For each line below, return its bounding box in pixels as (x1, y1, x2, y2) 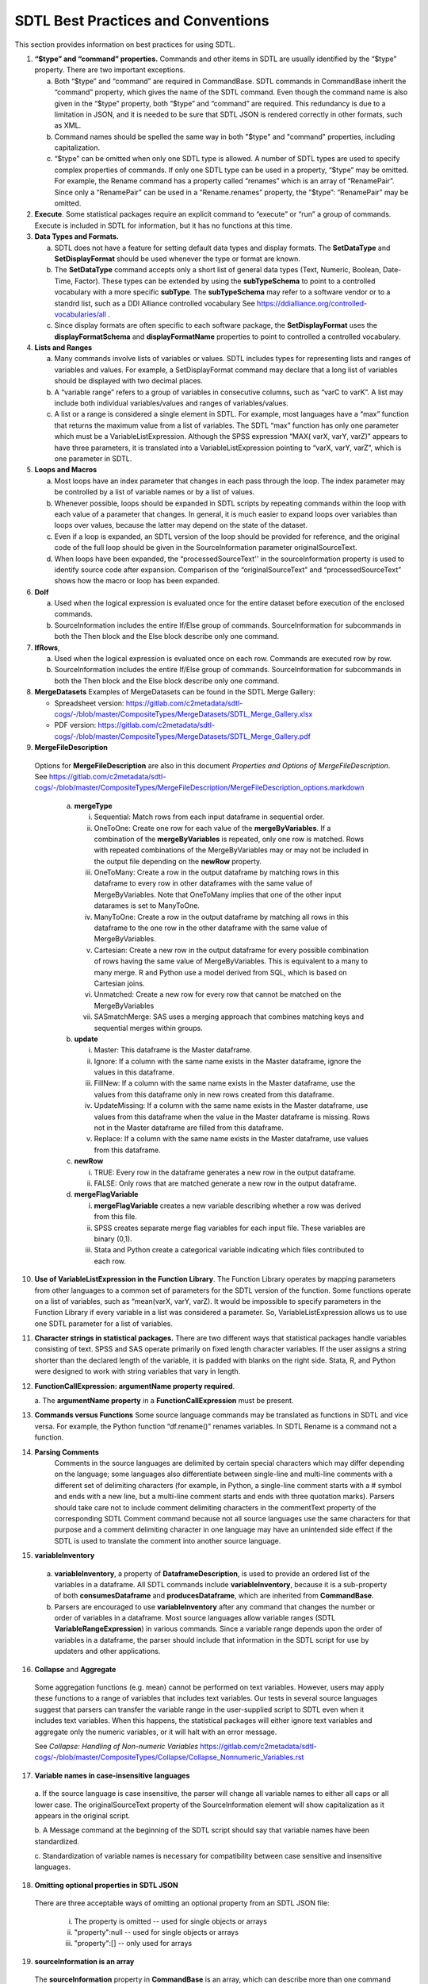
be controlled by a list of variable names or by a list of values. (54, 487, 255, 497)
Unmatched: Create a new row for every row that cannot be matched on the (94, 990, 342, 999)
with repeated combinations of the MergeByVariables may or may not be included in (94, 845, 369, 855)
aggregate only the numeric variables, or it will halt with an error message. (34, 1727, 277, 1736)
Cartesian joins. (94, 979, 145, 988)
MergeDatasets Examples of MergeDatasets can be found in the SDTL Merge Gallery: (34, 687, 316, 697)
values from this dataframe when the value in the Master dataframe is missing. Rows (94, 1112, 370, 1121)
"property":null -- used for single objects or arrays (74, 1928, 239, 1937)
